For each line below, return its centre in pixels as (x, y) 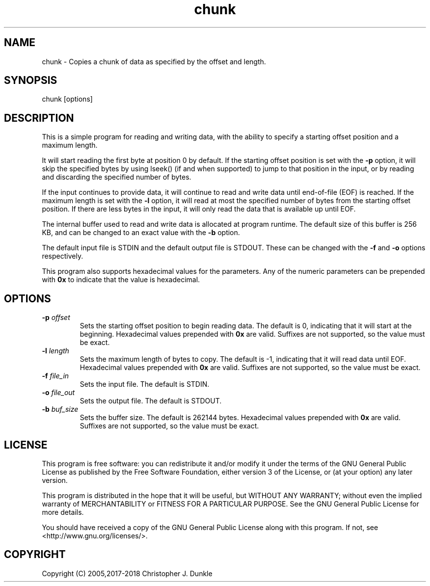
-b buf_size (60, 409)
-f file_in (55, 376)
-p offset (56, 318)
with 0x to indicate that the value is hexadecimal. (121, 280)
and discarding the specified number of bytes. (117, 177)
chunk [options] (67, 99)
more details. (63, 512)
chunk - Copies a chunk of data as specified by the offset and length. (154, 61)
